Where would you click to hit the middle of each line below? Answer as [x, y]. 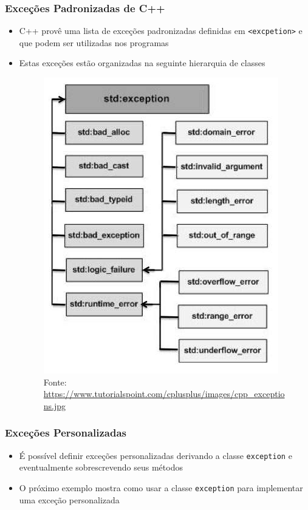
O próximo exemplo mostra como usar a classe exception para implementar [161, 487]
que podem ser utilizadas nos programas [94, 42]
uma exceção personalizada [69, 499]
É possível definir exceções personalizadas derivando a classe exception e [156, 455]
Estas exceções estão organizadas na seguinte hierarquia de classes [142, 63]
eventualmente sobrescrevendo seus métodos [101, 467]
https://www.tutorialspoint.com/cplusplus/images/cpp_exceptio [164, 394]
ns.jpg [55, 405]
